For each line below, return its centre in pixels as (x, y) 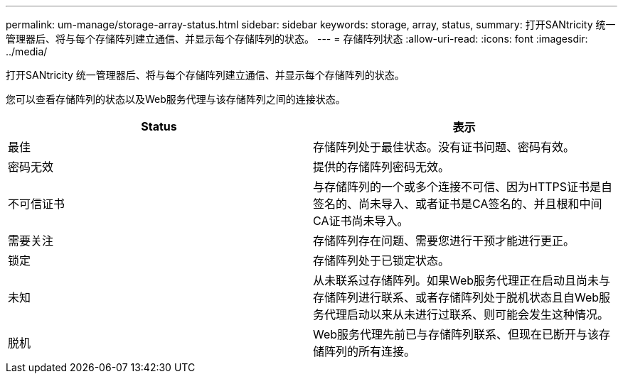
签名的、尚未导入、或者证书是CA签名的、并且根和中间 (458, 204)
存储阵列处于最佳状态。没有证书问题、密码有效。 (444, 147)
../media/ (27, 51)
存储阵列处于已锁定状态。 (382, 260)
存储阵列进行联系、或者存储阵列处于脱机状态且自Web (456, 297)
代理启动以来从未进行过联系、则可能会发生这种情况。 (467, 314)
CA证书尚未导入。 (361, 221)
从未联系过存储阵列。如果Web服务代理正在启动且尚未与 (462, 280)
